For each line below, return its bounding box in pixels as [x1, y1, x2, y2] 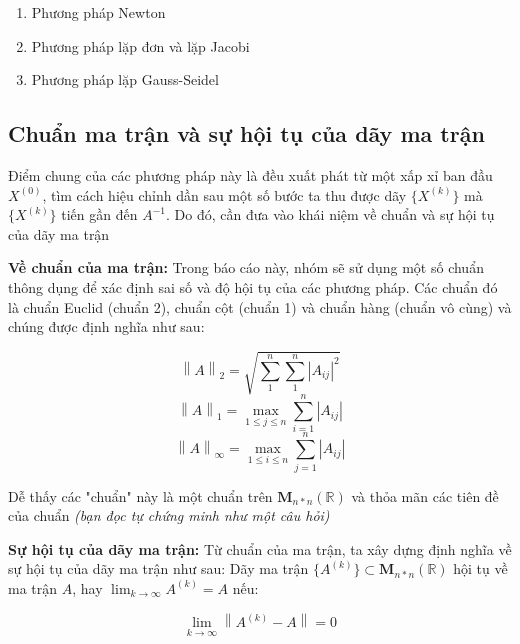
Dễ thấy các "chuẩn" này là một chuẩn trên [8, 485, 273, 506]
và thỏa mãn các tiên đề [351, 485, 499, 506]
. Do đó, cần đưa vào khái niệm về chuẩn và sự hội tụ [165, 204, 495, 225]
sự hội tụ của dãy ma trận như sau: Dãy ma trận [8, 558, 309, 579]
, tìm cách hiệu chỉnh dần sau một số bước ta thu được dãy [42, 184, 407, 205]
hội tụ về [453, 558, 508, 579]
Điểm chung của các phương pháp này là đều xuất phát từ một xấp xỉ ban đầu [8, 164, 493, 185]
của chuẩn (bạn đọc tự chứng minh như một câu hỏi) [8, 505, 330, 526]
